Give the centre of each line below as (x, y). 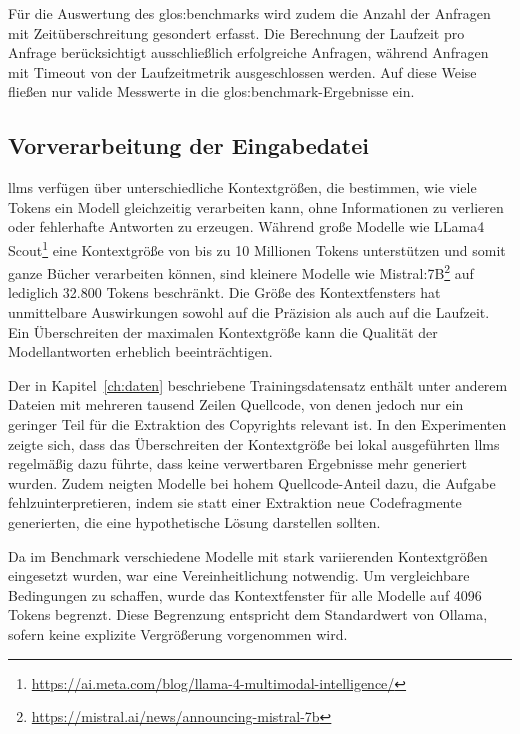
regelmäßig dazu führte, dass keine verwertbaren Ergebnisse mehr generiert (237, 463)
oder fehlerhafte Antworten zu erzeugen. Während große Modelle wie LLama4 (246, 226)
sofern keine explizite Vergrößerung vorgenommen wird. (178, 633)
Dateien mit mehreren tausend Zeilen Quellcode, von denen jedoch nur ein (236, 404)
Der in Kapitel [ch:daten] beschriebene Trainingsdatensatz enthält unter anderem (258, 384)
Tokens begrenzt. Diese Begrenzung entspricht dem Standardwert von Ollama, (248, 614)
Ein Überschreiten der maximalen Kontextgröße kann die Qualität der (223, 331)
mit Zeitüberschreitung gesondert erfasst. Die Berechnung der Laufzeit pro (236, 32)
